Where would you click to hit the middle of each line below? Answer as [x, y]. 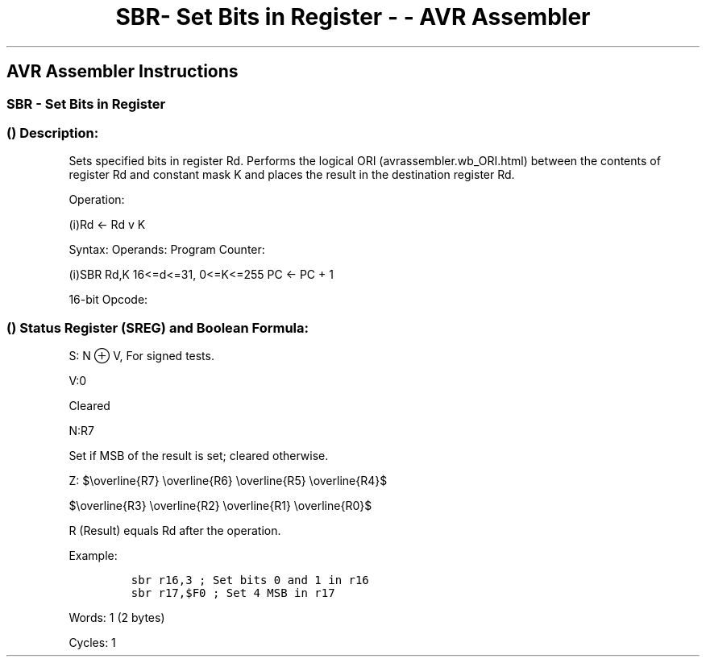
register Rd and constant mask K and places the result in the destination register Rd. [292, 175]
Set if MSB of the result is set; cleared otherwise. [199, 456]
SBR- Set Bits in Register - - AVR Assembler [353, 17]
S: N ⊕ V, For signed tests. [141, 356]
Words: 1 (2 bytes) [117, 618]
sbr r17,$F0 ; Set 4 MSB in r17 [233, 593]
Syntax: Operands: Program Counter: [167, 250]
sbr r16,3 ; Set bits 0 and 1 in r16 [250, 580]
